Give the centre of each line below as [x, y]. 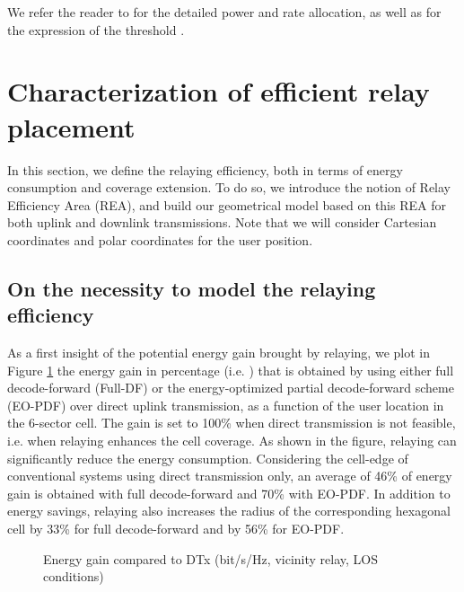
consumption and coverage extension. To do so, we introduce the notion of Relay [229, 187]
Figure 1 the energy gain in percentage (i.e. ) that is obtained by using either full [231, 370]
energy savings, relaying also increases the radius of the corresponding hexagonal [229, 511]
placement [71, 126]
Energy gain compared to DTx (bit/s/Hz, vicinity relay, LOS [210, 558]
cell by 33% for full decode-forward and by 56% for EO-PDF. [176, 528]
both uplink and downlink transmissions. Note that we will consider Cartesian [222, 222]
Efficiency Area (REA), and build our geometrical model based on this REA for [227, 204]
